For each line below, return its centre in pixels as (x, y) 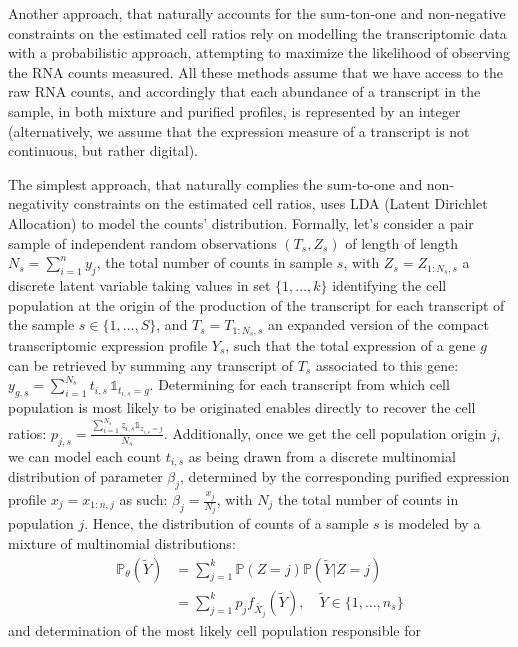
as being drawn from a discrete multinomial (322, 455)
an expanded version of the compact (378, 324)
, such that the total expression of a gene (350, 344)
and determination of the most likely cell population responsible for (214, 630)
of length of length (402, 242)
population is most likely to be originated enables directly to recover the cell (242, 407)
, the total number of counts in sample (214, 262)
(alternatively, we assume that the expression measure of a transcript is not (239, 130)
